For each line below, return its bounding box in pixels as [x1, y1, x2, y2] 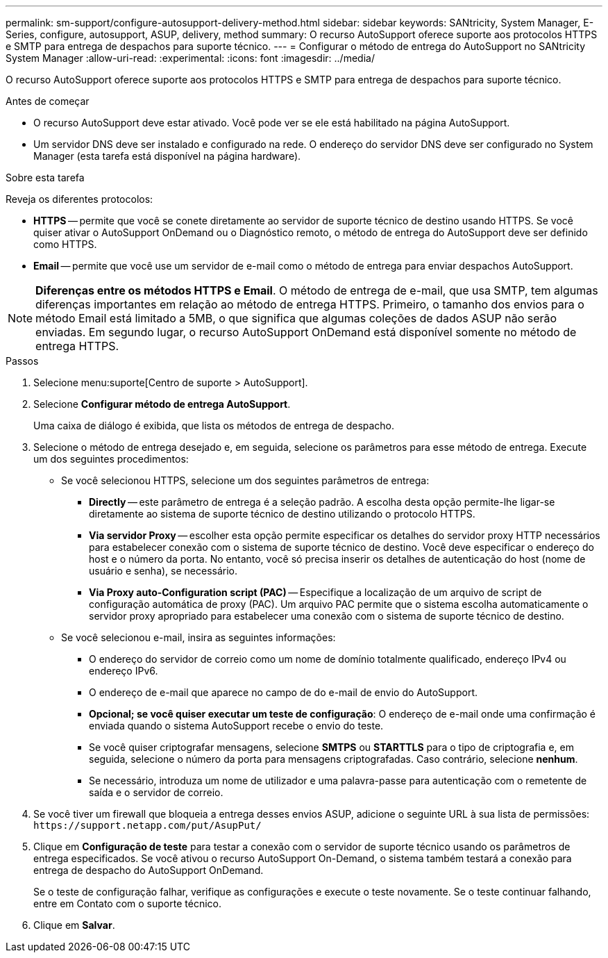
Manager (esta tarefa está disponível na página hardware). [33, 150, 301, 162]
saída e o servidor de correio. [89, 786, 223, 798]
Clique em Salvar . [33, 919, 115, 931]
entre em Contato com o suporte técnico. [33, 898, 221, 909]
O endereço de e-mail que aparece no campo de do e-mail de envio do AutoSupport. [89, 686, 478, 698]
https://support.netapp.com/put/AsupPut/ [33, 820, 262, 831]
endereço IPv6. [89, 665, 158, 677]
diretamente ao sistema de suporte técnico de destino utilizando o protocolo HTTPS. [89, 508, 475, 520]
